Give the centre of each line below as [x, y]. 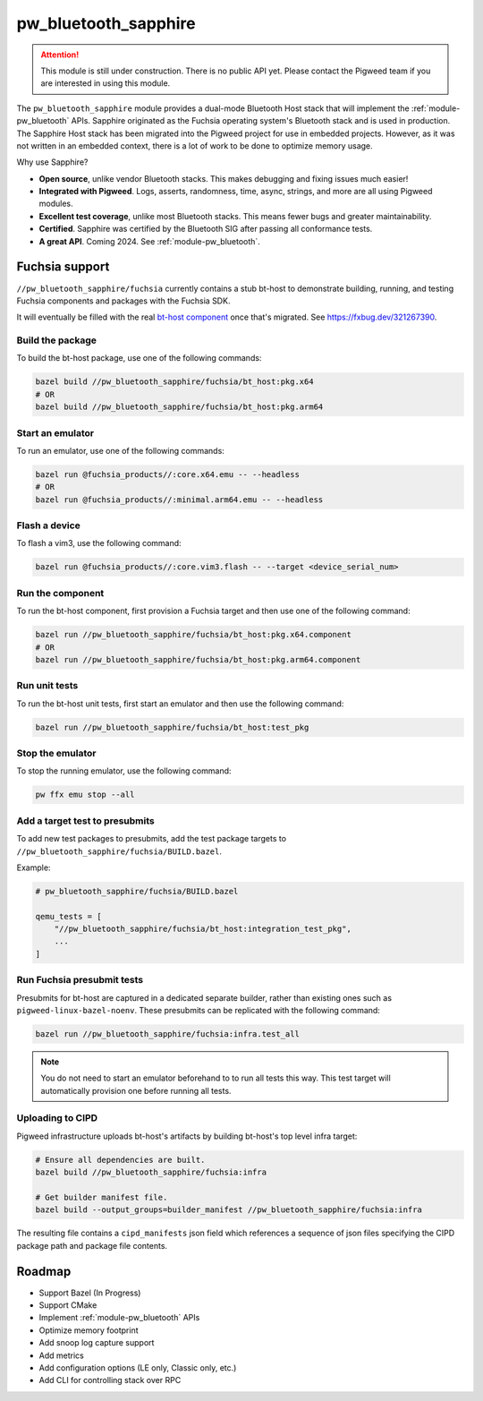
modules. [56, 204]
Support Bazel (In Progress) [90, 1293]
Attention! [60, 55]
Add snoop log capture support [97, 1343]
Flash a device [48, 525]
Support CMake [68, 1305]
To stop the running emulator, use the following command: [124, 771]
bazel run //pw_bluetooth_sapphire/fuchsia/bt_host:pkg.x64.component [194, 635]
